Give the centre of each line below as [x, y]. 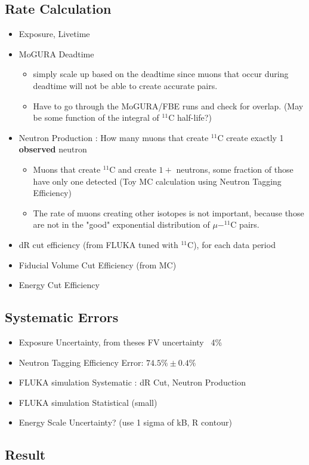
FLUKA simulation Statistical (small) [88, 402]
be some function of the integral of [96, 117]
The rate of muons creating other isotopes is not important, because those [169, 212]
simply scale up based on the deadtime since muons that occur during [161, 74]
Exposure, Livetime [54, 34]
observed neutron [53, 149]
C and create [133, 169]
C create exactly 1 [251, 137]
